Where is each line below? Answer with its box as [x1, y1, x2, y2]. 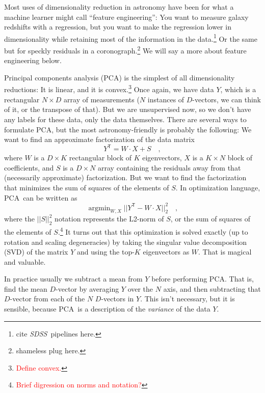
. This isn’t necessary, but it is [140, 293, 235, 304]
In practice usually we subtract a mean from [4, 273, 143, 284]
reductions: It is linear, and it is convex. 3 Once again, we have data [4, 82, 214, 95]
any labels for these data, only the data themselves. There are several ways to [4, 114, 247, 124]
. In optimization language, [175, 182, 260, 192]
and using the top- [76, 246, 135, 257]
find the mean [4, 283, 47, 294]
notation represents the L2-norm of [55, 213, 164, 224]
